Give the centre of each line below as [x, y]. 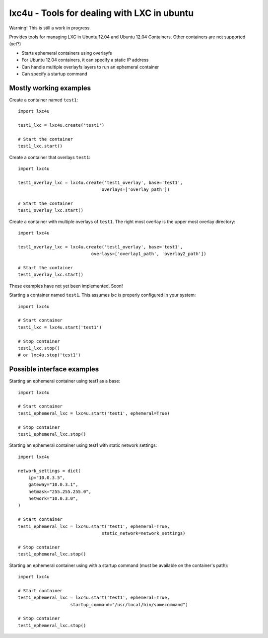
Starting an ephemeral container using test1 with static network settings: [83, 445]
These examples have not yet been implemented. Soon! [66, 286]
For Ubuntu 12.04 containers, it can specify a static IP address [85, 60]
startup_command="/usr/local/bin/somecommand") [129, 604]
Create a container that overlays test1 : [50, 157]
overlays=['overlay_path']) [135, 190]
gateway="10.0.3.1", [53, 485]
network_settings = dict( [50, 471]
